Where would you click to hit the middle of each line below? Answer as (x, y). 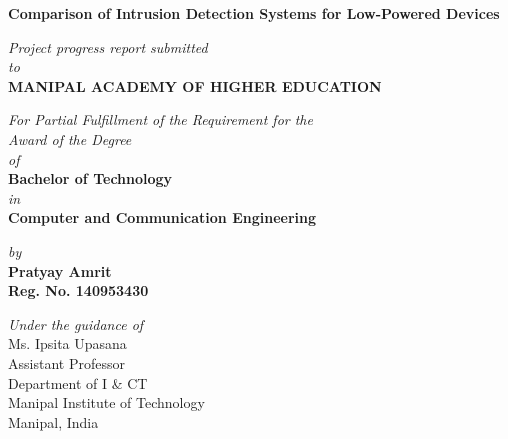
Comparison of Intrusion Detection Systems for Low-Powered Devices (254, 13)
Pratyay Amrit (60, 270)
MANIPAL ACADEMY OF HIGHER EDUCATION (195, 85)
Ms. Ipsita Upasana (67, 343)
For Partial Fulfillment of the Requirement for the (160, 119)
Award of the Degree (70, 138)
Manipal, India (53, 421)
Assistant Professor (66, 362)
